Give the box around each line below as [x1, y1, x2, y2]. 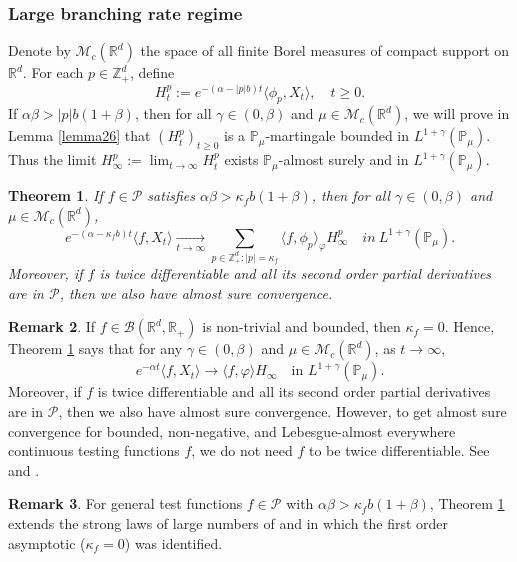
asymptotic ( [8, 532, 86, 553]
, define [129, 62, 175, 83]
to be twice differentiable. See [308, 440, 490, 461]
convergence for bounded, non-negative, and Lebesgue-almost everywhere [8, 420, 456, 441]
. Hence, [444, 316, 495, 337]
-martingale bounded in [265, 125, 410, 146]
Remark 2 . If [8, 316, 96, 337]
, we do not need [191, 440, 293, 461]
